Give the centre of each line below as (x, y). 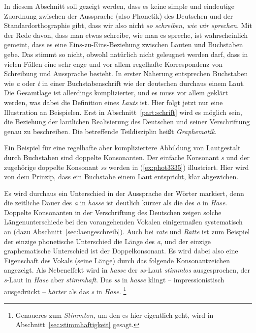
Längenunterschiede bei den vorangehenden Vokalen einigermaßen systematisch (123, 222)
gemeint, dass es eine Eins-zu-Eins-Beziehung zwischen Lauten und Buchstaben (124, 44)
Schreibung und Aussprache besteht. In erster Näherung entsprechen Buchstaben (126, 73)
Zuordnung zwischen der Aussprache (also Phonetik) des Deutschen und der (119, 15)
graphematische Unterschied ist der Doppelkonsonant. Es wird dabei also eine (121, 251)
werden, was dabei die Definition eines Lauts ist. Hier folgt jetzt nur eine (113, 102)
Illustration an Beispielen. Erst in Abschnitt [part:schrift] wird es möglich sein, (123, 112)
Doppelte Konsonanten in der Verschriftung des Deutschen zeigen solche (113, 212)
